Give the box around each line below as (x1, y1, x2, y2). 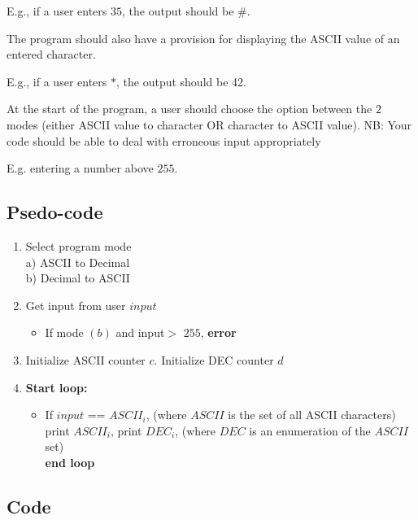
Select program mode (25, 237, 132, 254)
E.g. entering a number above (7, 159, 154, 177)
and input (115, 324, 165, 341)
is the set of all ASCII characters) (228, 406, 396, 423)
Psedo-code (7, 199, 103, 225)
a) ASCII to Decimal (25, 253, 130, 270)
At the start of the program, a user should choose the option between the (7, 100, 372, 117)
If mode (45, 324, 84, 341)
